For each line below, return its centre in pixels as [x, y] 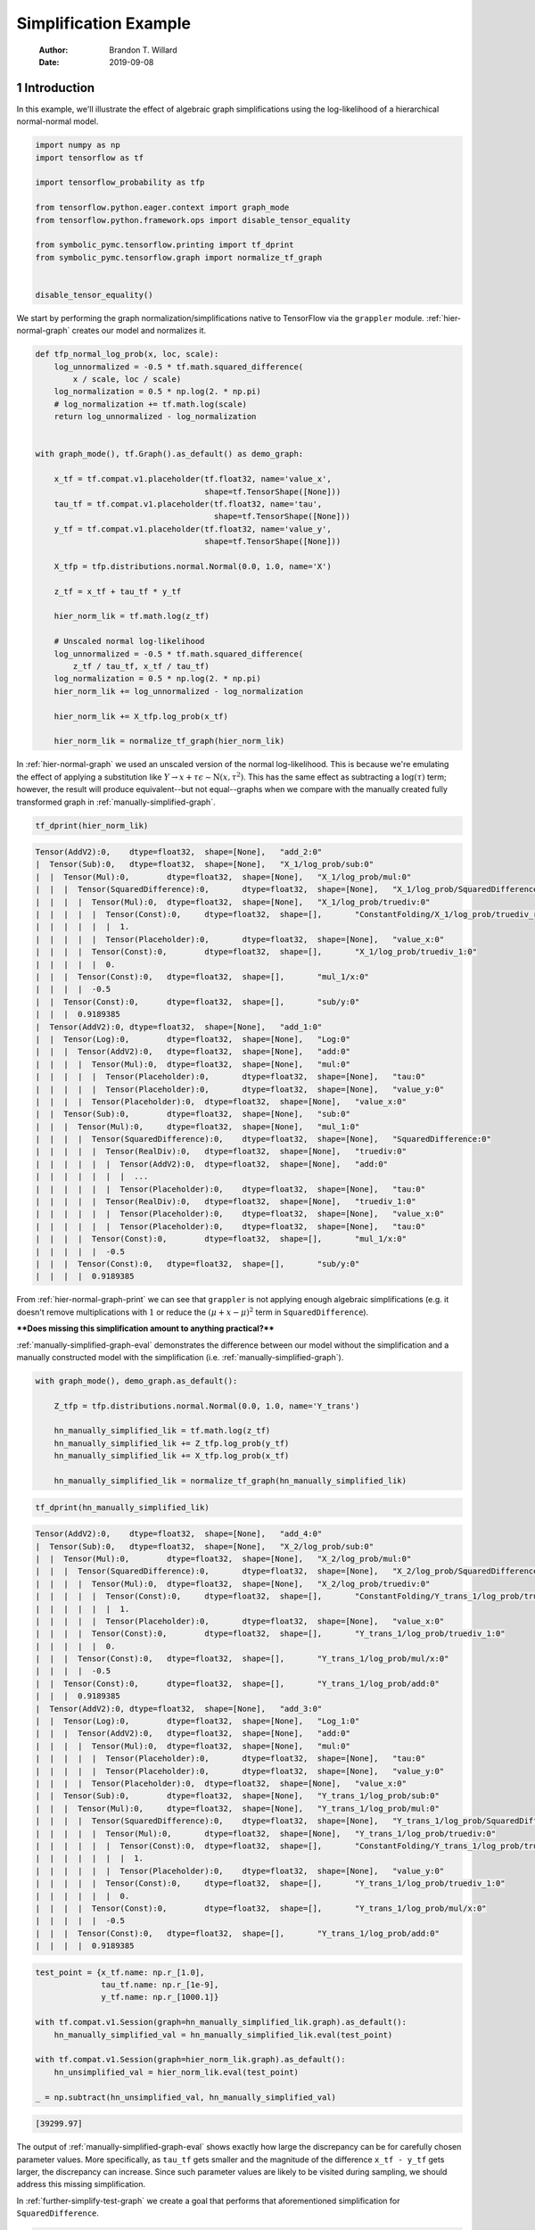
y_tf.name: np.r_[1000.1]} [160, 1997]
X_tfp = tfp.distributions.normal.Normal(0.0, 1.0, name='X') [193, 566]
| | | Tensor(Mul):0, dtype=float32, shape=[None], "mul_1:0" [198, 1127]
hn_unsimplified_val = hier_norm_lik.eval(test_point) [176, 2072]
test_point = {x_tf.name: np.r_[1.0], [120, 1972]
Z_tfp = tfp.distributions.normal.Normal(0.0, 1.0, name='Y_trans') [207, 1406]
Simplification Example [104, 23]
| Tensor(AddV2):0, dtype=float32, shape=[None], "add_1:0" [179, 1027]
